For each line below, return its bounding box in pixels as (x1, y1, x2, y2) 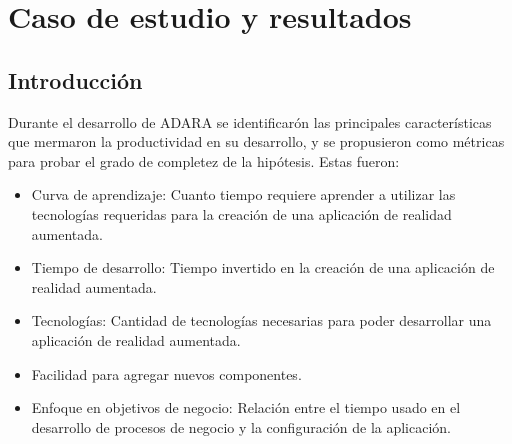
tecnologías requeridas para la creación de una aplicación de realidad (31, 203, 452, 224)
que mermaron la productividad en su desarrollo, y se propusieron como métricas (8, 131, 505, 152)
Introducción (8, 64, 143, 95)
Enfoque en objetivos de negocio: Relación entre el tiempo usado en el (31, 397, 461, 418)
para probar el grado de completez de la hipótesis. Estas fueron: (8, 150, 400, 171)
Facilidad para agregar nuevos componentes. (31, 363, 302, 384)
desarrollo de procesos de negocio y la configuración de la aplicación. (31, 416, 452, 437)
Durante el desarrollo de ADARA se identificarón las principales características (8, 111, 492, 132)
